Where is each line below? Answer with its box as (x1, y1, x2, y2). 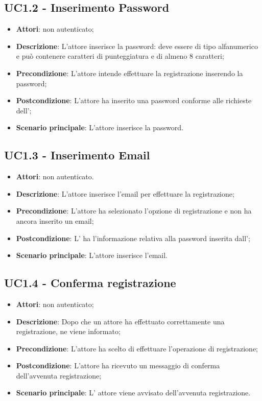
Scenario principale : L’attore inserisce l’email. (16, 250, 168, 261)
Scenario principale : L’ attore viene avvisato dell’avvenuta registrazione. (16, 387, 251, 398)
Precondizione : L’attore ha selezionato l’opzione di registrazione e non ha (16, 205, 252, 216)
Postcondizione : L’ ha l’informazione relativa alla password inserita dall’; (16, 232, 250, 243)
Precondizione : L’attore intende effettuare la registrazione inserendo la (16, 67, 243, 78)
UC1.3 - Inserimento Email (4, 147, 150, 163)
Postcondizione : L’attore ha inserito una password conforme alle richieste (16, 95, 252, 106)
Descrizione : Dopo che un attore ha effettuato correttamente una (16, 316, 225, 326)
